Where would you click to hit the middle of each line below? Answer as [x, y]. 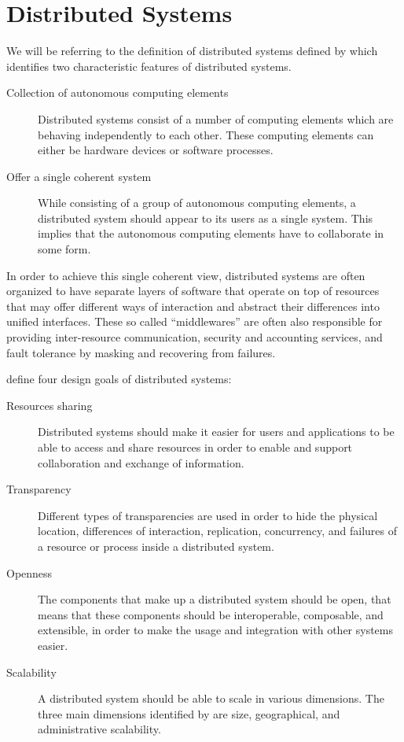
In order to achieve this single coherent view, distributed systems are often [186, 275]
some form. [64, 249]
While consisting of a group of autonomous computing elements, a [197, 203]
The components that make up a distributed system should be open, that [215, 599]
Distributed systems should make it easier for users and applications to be [216, 432]
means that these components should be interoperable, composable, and [211, 614]
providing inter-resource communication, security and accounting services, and [195, 337]
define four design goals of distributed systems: [119, 379]
